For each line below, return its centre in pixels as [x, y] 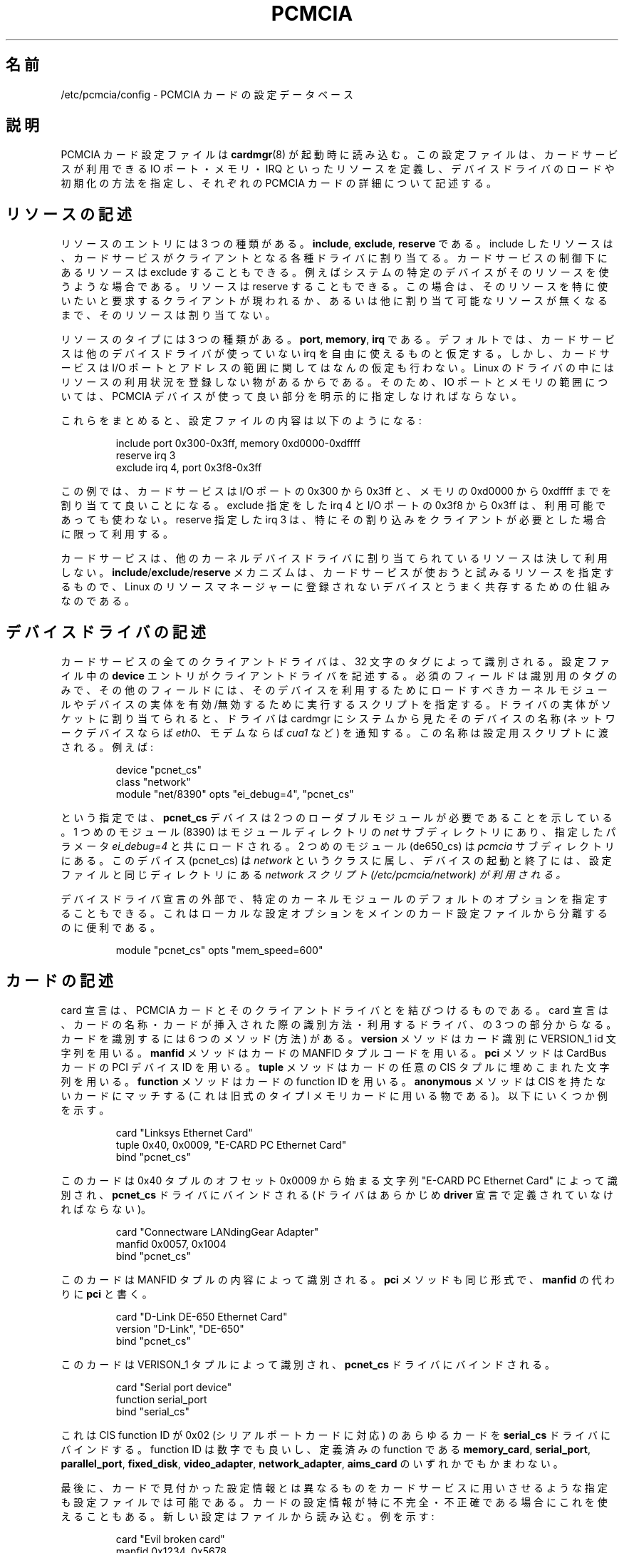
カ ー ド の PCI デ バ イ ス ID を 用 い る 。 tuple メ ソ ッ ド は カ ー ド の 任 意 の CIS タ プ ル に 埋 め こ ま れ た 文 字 [335, 1067]
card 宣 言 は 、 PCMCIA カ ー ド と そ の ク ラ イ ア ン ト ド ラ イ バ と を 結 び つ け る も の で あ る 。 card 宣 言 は [334, 1010]
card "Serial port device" [174, 1387]
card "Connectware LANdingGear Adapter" [217, 1231]
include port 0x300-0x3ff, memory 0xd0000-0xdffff [238, 444]
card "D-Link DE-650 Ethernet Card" [202, 1316]
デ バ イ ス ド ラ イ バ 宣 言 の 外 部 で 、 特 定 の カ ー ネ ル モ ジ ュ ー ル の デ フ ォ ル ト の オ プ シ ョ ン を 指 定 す [334, 899]
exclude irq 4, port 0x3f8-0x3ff [189, 468]
